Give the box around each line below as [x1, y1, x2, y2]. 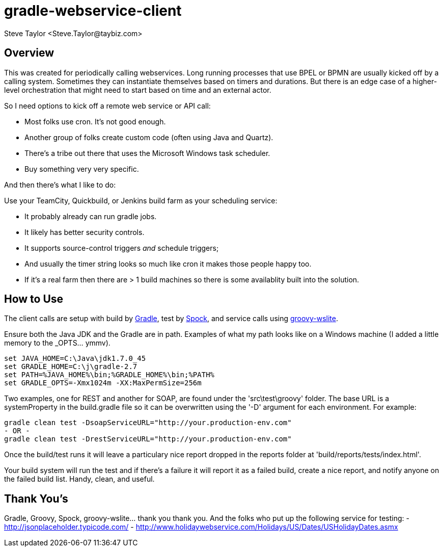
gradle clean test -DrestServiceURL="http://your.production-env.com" [4, 435, 292, 443]
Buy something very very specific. [24, 164, 139, 173]
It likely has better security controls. [24, 227, 145, 237]
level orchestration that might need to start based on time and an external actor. [4, 85, 271, 94]
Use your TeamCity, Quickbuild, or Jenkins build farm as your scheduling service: [4, 196, 278, 205]
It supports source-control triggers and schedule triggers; [24, 243, 219, 252]
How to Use [4, 293, 64, 306]
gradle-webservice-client [4, 2, 182, 19]
